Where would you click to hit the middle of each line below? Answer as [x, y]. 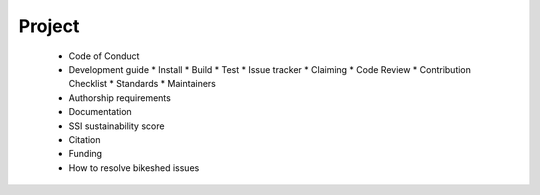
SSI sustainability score [116, 126]
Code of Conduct [104, 56]
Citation [84, 139]
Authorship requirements [120, 97]
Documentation [100, 112]
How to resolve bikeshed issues [134, 167]
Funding [85, 154]
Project [49, 26]
